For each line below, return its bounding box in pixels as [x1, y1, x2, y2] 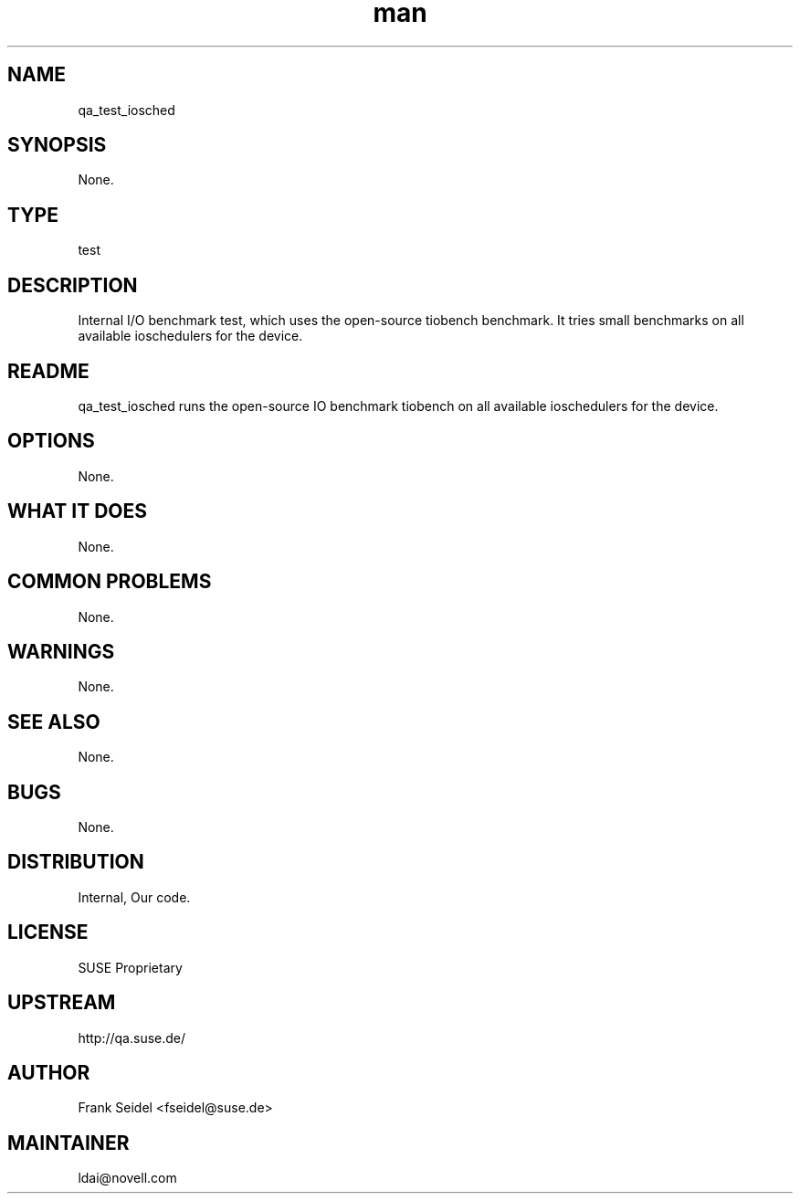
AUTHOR [7, 1060, 90, 1084]
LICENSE [7, 921, 89, 944]
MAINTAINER [7, 1131, 130, 1154]
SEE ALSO [7, 710, 100, 733]
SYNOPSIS [7, 133, 107, 157]
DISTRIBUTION [7, 850, 144, 874]
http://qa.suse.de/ [78, 1029, 186, 1046]
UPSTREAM [7, 991, 116, 1015]
